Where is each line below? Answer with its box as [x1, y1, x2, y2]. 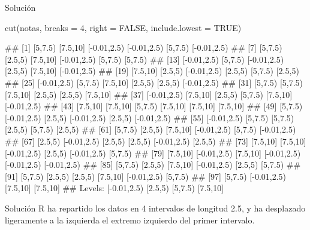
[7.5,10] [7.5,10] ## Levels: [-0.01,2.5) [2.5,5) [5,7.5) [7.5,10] [5, 182, 224, 194]
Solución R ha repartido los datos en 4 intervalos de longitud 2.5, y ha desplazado [5, 201, 306, 214]
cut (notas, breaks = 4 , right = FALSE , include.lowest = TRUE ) [5, 21, 242, 33]
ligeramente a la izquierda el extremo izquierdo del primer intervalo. [5, 213, 255, 226]
